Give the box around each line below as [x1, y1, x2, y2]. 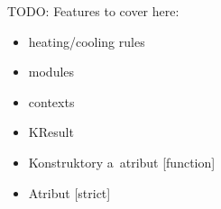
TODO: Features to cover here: [7, 2, 180, 20]
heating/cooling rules [28, 32, 145, 50]
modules [28, 62, 75, 81]
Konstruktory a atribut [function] [28, 152, 216, 171]
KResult [28, 123, 74, 141]
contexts [28, 92, 75, 111]
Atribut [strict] [28, 183, 111, 202]
